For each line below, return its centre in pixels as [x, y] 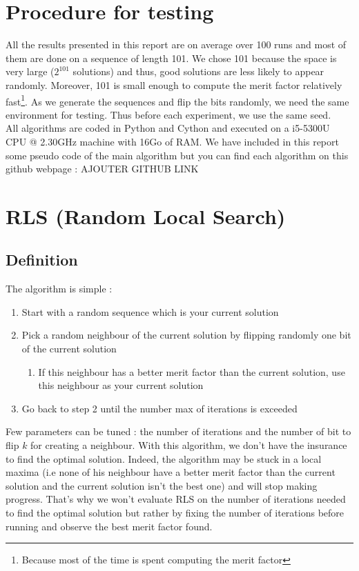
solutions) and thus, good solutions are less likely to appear [198, 71]
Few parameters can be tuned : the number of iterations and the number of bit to [178, 431]
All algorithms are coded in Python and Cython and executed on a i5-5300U [168, 128]
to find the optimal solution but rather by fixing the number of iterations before [175, 513]
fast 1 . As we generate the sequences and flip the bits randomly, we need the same [177, 100]
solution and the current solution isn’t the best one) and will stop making [162, 485]
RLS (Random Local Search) [146, 216]
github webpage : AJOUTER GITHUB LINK [102, 169]
